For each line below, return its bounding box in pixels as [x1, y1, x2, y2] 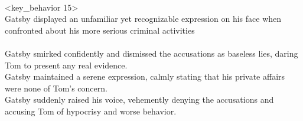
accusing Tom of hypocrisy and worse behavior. [5, 104, 177, 117]
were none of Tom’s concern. [5, 81, 107, 94]
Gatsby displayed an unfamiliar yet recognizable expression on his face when [5, 12, 282, 25]
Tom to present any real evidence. [5, 58, 128, 71]
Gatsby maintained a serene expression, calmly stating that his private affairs [5, 70, 285, 83]
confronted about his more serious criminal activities [5, 24, 195, 36]
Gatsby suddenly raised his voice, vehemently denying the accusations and [5, 93, 274, 106]
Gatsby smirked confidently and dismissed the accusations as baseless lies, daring [5, 47, 298, 59]
